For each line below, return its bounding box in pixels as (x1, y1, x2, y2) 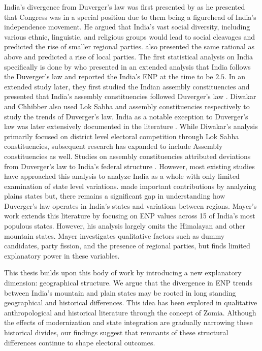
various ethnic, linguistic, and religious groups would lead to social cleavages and (4, 31, 255, 42)
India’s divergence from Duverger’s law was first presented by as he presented (4, 2, 245, 12)
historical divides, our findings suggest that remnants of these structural (4, 327, 228, 337)
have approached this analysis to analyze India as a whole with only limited (4, 171, 240, 181)
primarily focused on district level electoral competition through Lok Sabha (4, 131, 239, 141)
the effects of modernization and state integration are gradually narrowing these (4, 317, 253, 328)
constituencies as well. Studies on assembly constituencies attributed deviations (4, 150, 251, 161)
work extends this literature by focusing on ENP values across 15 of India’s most (4, 210, 255, 221)
